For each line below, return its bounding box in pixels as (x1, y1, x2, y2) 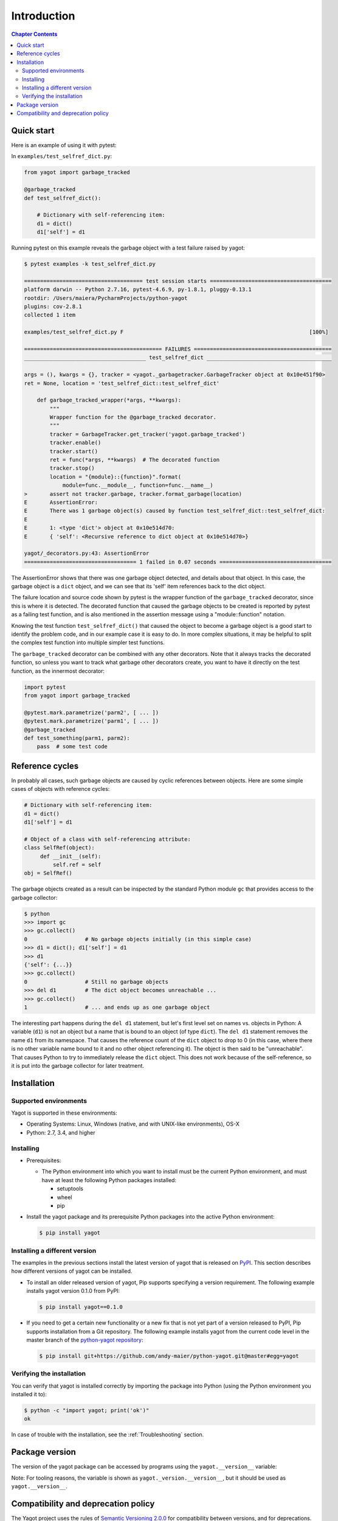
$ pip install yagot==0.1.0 (39, 1304, 123, 1310)
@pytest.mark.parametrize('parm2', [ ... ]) (24, 709, 159, 716)
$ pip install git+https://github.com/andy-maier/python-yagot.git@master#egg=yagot (39, 1352, 299, 1359)
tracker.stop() (49, 465, 95, 472)
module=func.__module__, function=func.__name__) (62, 482, 213, 489)
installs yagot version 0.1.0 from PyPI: (26, 1287, 120, 1295)
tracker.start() (49, 448, 98, 454)
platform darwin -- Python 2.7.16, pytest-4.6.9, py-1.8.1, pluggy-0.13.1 (24, 286, 252, 293)
